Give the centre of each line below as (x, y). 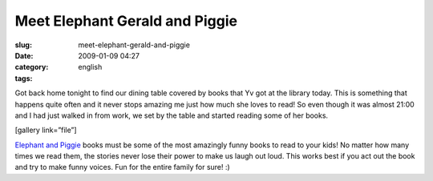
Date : (24, 55)
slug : (23, 45)
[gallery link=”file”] (46, 130)
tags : (24, 78)
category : (32, 67)
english (90, 67)
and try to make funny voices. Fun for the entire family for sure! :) (122, 167)
